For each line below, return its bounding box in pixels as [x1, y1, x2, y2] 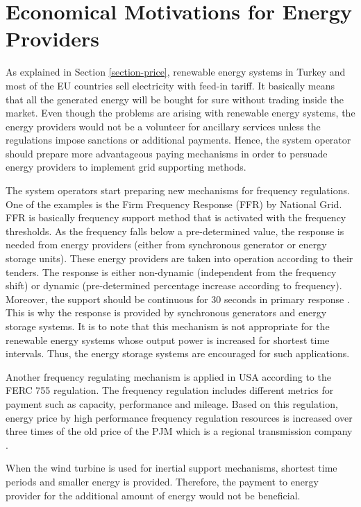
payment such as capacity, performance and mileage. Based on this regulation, [6, 396, 338, 411]
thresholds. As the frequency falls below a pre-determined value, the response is [6, 223, 344, 238]
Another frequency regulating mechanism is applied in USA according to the [6, 369, 331, 384]
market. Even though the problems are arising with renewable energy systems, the [6, 105, 355, 120]
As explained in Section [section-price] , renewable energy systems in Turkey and [6, 65, 346, 79]
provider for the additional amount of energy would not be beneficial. [6, 488, 301, 502]
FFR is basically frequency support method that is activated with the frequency [6, 210, 346, 225]
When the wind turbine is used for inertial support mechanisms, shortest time [6, 461, 337, 475]
